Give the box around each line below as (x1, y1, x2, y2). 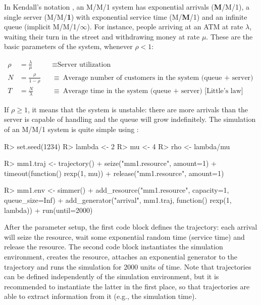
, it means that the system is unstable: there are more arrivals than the (27, 104, 248, 114)
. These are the (206, 31, 253, 41)
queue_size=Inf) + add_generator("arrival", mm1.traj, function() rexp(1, (4, 195, 232, 205)
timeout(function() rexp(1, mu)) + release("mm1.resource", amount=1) (4, 167, 224, 178)
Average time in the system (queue (63, 88, 171, 95)
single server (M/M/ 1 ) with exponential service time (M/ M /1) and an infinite (4, 11, 247, 22)
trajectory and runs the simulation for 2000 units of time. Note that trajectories (4, 261, 251, 272)
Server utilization (57, 61, 111, 68)
